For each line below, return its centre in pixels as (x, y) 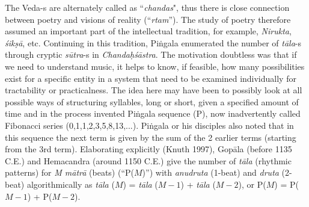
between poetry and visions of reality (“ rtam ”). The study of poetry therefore (148, 19)
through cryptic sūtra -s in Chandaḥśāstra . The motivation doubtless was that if (151, 54)
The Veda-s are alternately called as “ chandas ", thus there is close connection (147, 7)
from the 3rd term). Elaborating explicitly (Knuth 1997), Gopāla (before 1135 (148, 149)
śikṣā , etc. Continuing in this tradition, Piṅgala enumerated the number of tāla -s (153, 42)
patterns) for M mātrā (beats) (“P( (70, 172)
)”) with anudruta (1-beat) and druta (210, 172)
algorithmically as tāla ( (71, 184)
